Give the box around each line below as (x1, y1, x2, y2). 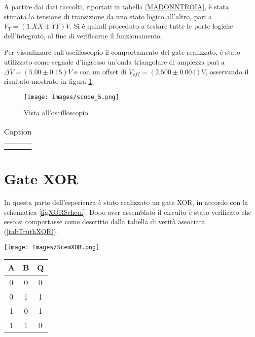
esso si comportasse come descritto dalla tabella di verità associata (4, 216, 205, 227)
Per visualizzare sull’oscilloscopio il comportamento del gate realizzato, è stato (4, 47, 241, 57)
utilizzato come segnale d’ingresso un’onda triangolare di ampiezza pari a (4, 56, 225, 67)
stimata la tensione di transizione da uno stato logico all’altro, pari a (4, 11, 212, 21)
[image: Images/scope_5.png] (24, 93, 119, 101)
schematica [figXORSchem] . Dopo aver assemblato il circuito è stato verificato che (4, 206, 252, 217)
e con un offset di (74, 66, 127, 76)
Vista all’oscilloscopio (24, 107, 88, 118)
